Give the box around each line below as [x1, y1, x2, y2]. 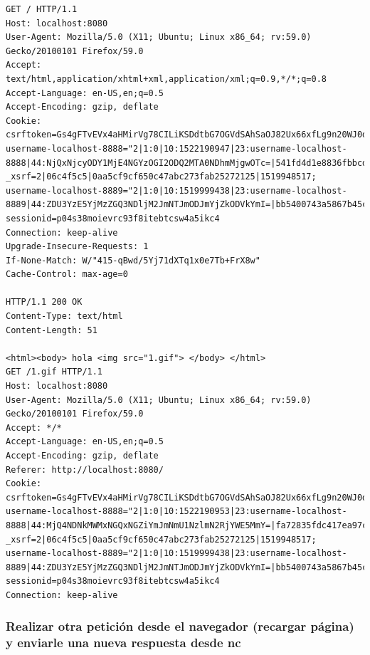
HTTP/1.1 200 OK [6, 297, 83, 308]
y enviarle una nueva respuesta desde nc [6, 634, 241, 651]
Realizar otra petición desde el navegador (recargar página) [6, 617, 354, 635]
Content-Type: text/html [6, 311, 123, 322]
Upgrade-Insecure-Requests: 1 [6, 241, 149, 252]
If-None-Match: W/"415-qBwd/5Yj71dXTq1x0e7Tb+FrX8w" [6, 255, 260, 266]
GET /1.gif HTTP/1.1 [6, 367, 103, 377]
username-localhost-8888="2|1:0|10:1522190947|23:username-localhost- [6, 143, 347, 154]
